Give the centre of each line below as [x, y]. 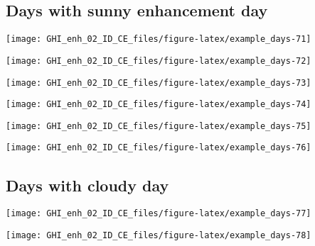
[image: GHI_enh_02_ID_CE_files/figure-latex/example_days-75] [159, 126]
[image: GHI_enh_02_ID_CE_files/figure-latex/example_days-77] [159, 214]
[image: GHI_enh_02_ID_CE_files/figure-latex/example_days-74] [159, 105]
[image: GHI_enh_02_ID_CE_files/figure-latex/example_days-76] [159, 148]
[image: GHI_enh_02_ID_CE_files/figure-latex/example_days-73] [159, 83]
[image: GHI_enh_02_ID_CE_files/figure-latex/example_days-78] [159, 235]
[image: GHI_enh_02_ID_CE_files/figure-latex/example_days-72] [159, 61]
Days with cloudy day [87, 185]
